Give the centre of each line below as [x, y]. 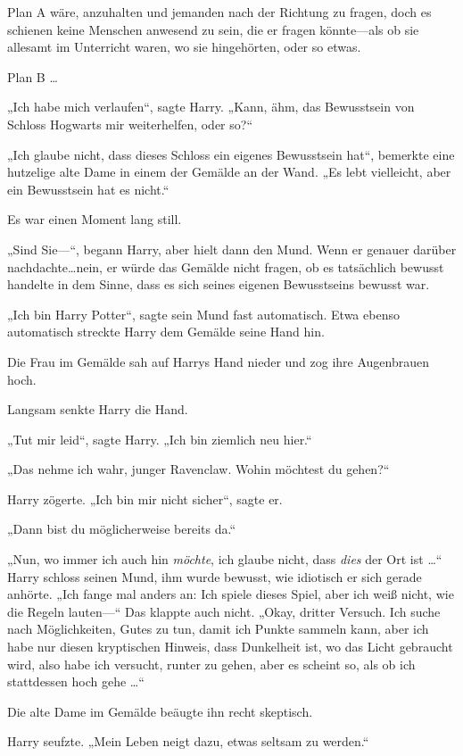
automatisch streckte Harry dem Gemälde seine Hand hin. [166, 332]
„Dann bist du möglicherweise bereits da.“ [121, 529]
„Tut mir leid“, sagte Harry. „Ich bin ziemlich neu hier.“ [160, 439]
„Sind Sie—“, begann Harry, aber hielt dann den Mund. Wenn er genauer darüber [232, 249]
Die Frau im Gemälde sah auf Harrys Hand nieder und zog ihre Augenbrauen [219, 361]
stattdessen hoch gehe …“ [76, 681]
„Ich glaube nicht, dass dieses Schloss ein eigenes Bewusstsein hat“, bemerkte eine [231, 154]
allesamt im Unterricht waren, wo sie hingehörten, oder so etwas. [184, 47]
